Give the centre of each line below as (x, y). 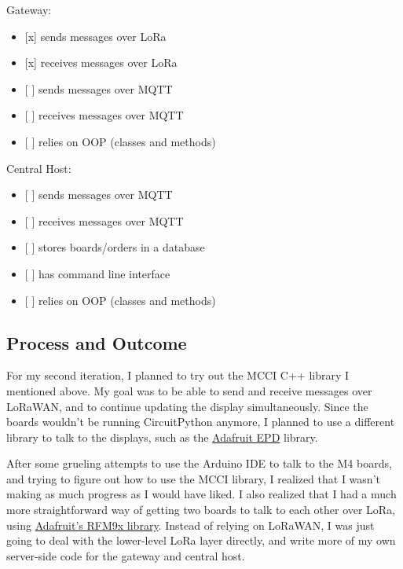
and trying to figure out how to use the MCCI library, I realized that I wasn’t (193, 478)
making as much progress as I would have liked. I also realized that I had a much (201, 494)
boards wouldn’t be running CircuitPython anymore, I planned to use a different (201, 422)
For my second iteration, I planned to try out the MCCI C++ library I (178, 375)
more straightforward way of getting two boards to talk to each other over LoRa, (201, 510)
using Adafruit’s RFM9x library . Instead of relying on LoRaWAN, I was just (191, 525)
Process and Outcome (97, 342)
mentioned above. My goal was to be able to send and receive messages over (189, 390)
